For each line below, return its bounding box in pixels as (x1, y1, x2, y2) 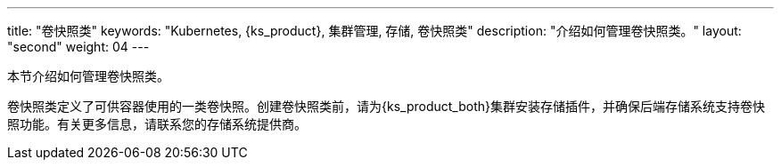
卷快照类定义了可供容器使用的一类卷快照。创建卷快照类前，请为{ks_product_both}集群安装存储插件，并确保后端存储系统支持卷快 (7, 99, 765, 114)
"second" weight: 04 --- (7, 39, 150, 54)
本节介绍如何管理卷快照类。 (7, 68, 169, 83)
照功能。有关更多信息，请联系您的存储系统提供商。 (7, 116, 307, 131)
